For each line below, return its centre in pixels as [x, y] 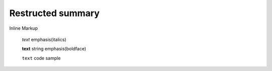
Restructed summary [55, 13]
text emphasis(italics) [44, 39]
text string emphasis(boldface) [54, 49]
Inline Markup [23, 28]
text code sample [41, 58]
